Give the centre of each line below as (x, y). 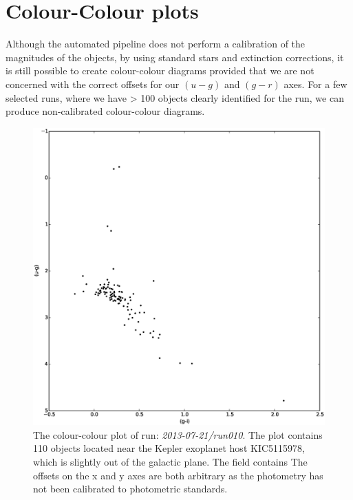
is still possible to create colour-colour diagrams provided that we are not (160, 70)
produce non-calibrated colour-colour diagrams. (105, 111)
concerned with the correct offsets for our (93, 84)
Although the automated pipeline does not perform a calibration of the (156, 44)
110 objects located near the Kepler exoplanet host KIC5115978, (169, 448)
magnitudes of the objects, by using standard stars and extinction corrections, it (175, 57)
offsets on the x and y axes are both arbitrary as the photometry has (178, 475)
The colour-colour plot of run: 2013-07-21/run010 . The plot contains (178, 434)
